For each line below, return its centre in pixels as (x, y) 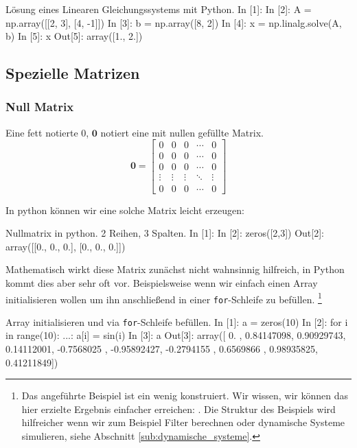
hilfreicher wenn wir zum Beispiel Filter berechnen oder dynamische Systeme (183, 422)
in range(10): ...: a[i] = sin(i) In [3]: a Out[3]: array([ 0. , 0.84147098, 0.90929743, (176, 335)
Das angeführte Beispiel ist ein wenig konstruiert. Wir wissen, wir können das (185, 396)
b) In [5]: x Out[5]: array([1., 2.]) (74, 36)
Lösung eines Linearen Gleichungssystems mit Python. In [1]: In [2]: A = (159, 9)
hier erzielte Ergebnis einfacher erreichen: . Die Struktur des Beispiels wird (178, 409)
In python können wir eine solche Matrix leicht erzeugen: (125, 210)
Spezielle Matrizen (73, 73)
